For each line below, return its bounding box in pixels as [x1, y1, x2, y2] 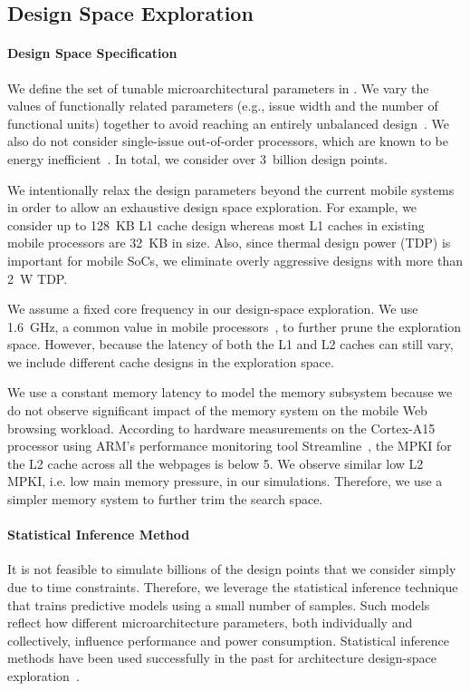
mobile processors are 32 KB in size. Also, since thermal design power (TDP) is [7, 233, 451, 252]
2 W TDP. [7, 268, 68, 287]
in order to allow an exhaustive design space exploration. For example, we [7, 198, 417, 217]
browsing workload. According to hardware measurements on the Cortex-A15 [7, 418, 436, 437]
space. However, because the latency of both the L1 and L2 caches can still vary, [7, 335, 454, 354]
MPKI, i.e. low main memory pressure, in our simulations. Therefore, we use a [7, 472, 443, 491]
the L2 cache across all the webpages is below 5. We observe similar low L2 [7, 453, 424, 472]
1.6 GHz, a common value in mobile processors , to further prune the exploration [7, 316, 462, 336]
